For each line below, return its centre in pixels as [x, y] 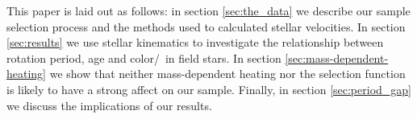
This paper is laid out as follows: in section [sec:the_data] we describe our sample [208, 10]
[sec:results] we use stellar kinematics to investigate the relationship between [195, 42]
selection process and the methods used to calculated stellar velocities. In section [206, 26]
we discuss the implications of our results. [109, 105]
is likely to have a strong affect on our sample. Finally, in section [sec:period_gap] [209, 89]
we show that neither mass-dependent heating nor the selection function [227, 74]
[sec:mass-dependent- [337, 57]
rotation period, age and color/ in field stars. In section [144, 57]
